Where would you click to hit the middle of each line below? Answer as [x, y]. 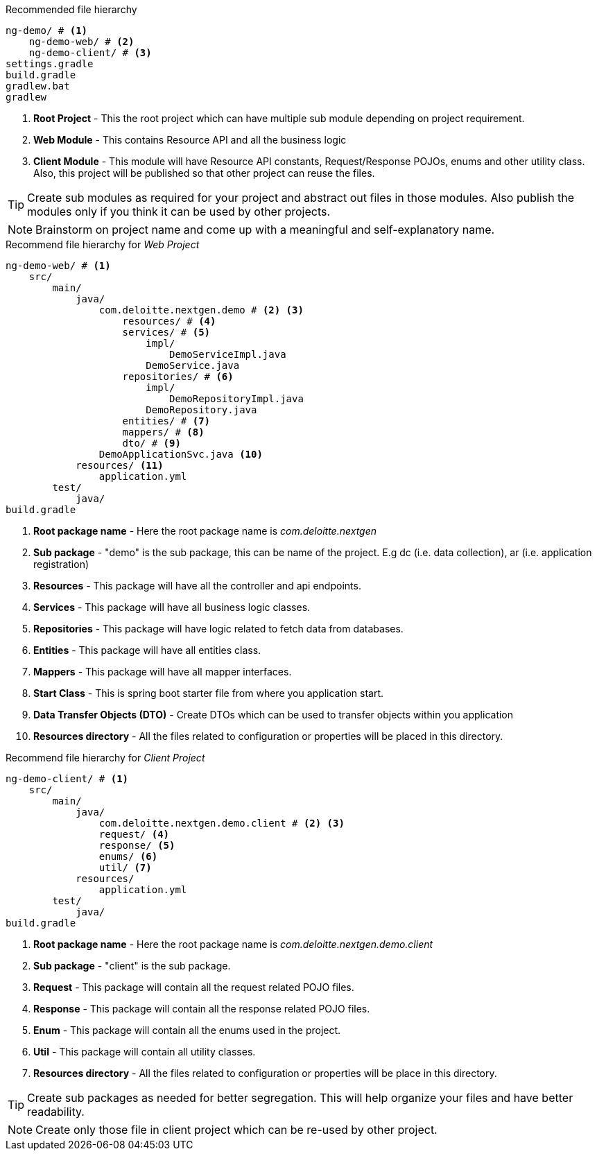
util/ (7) [125, 868]
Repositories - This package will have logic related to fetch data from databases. [218, 629]
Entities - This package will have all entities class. [147, 650]
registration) [61, 564]
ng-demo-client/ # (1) [67, 779]
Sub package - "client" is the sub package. [132, 966]
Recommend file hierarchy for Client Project [105, 758]
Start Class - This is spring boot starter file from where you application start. [209, 693]
